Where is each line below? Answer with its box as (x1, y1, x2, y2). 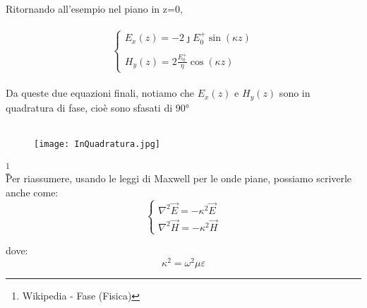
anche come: (6, 184, 59, 199)
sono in (279, 85, 311, 100)
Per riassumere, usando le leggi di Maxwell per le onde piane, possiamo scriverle (6, 170, 352, 185)
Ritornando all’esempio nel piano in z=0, (6, 1, 183, 16)
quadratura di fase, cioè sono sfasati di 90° (6, 100, 189, 114)
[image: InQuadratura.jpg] (34, 138, 160, 149)
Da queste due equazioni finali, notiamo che (6, 85, 195, 100)
